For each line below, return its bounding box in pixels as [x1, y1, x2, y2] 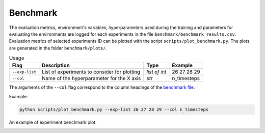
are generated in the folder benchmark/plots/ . [9, 45, 107, 51]
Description [42, 62, 70, 69]
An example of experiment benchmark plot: [9, 119, 97, 125]
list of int [146, 69, 167, 76]
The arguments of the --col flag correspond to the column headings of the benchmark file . [9, 84, 195, 90]
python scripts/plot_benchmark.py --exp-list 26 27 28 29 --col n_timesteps [19, 106, 209, 112]
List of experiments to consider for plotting [42, 69, 141, 76]
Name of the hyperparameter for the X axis [42, 75, 141, 82]
